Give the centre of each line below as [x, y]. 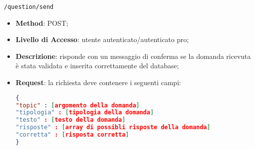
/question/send [29, 7]
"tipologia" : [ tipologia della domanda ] [85, 113]
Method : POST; [42, 23]
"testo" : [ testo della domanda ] [70, 120]
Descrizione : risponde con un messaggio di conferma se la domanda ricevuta [133, 56]
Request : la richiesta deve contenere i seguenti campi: [98, 82]
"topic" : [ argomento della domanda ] [78, 105]
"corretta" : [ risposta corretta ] [72, 135]
